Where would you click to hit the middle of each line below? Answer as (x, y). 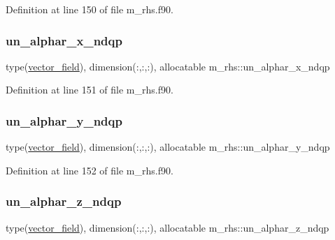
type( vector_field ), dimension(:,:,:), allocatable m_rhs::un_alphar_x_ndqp (168, 66)
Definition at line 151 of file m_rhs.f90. (90, 90)
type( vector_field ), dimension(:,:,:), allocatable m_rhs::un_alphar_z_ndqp (167, 227)
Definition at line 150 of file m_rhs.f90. (90, 9)
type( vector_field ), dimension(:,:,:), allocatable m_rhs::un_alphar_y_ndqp (168, 147)
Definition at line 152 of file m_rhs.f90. (90, 170)
